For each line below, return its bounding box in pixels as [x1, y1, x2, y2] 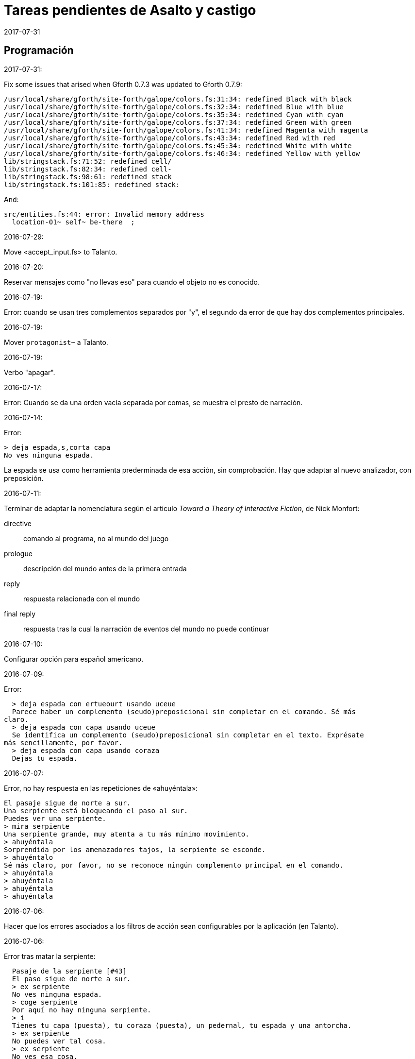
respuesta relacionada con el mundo [23, 594, 140, 603]
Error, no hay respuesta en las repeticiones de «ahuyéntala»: [4, 784, 198, 792]
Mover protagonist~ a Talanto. [4, 338, 108, 346]
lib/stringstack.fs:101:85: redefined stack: [4, 180, 180, 188]
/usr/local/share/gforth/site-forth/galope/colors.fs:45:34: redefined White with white [4, 141, 352, 150]
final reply [4, 609, 36, 618]
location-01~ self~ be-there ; [12, 218, 135, 226]
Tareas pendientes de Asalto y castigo [4, 2, 256, 18]
